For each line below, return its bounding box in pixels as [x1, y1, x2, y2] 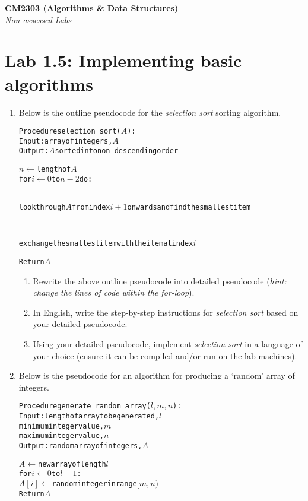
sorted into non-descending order [55, 147, 179, 156]
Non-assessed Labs [5, 13, 72, 26]
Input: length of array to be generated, [18, 412, 160, 421]
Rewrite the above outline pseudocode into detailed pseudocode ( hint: [33, 274, 287, 287]
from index [72, 203, 110, 212]
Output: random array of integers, [18, 442, 142, 451]
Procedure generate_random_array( [18, 402, 151, 411]
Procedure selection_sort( [18, 127, 121, 136]
